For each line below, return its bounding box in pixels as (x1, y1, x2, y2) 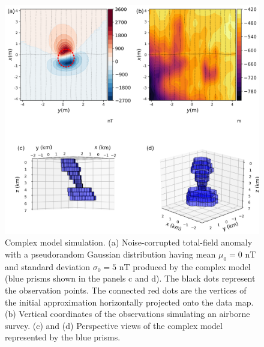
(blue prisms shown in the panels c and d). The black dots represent (5, 272, 256, 285)
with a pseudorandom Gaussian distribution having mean (5, 247, 216, 260)
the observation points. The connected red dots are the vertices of (5, 283, 247, 296)
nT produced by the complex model (119, 260, 251, 273)
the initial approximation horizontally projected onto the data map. (5, 295, 254, 308)
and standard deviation (5, 260, 91, 273)
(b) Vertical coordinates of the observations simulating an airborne (5, 307, 250, 320)
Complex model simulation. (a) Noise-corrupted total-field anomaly (5, 236, 253, 249)
